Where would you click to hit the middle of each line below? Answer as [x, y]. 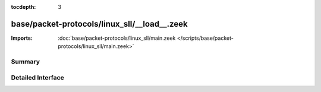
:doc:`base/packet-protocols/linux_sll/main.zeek [117, 38]
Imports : [22, 38]
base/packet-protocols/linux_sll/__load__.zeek [99, 24]
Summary [26, 62]
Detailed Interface [38, 77]
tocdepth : [23, 7]
